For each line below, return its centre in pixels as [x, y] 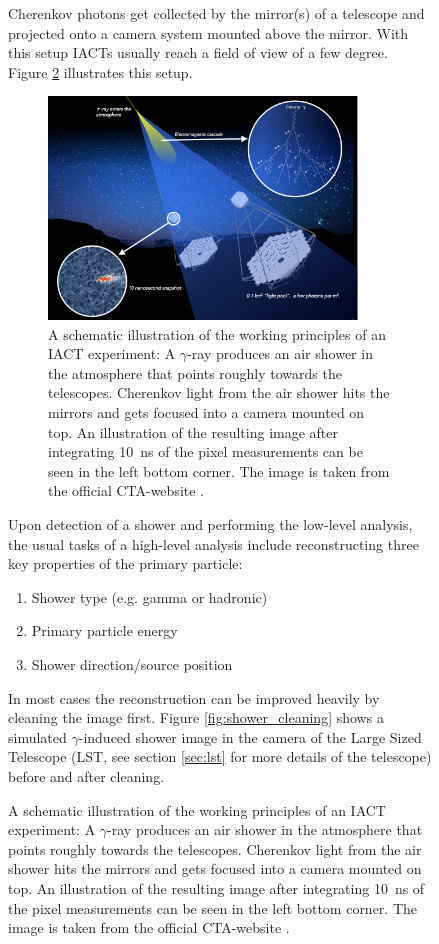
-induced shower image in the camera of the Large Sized [250, 736]
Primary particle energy [104, 630]
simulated [37, 736]
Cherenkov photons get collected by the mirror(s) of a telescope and [216, 13]
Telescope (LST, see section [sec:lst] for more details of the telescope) [220, 756]
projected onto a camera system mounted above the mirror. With [208, 32]
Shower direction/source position [132, 664]
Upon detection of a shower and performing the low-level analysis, [210, 524]
